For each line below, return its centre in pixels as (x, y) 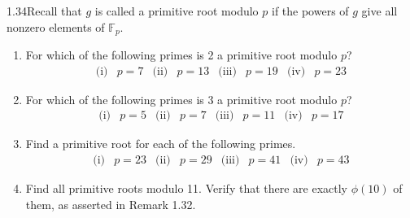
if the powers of (310, 11)
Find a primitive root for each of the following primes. (161, 144)
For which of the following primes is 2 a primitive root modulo (181, 55)
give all (379, 11)
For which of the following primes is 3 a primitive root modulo (181, 99)
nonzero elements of (56, 26)
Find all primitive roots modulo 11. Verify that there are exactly (187, 187)
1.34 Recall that (44, 11)
